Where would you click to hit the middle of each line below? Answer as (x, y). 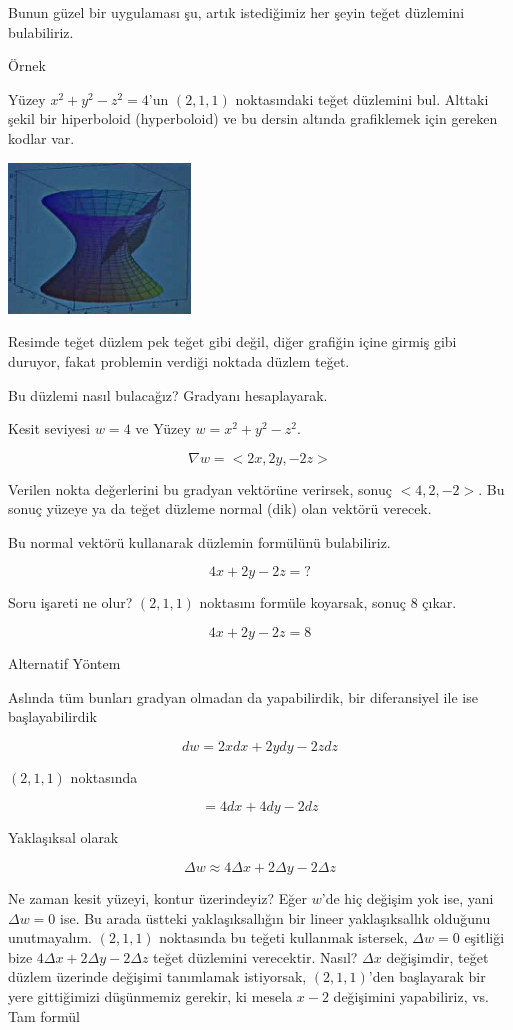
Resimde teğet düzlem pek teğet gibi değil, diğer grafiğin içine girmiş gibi (232, 341)
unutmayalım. (50, 937)
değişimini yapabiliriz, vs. (411, 996)
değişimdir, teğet (437, 956)
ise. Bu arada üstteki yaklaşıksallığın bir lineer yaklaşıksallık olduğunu (275, 917)
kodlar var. (41, 137)
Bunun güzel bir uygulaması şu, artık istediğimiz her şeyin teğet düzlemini (236, 12)
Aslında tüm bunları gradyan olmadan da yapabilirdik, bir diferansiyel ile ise (243, 696)
